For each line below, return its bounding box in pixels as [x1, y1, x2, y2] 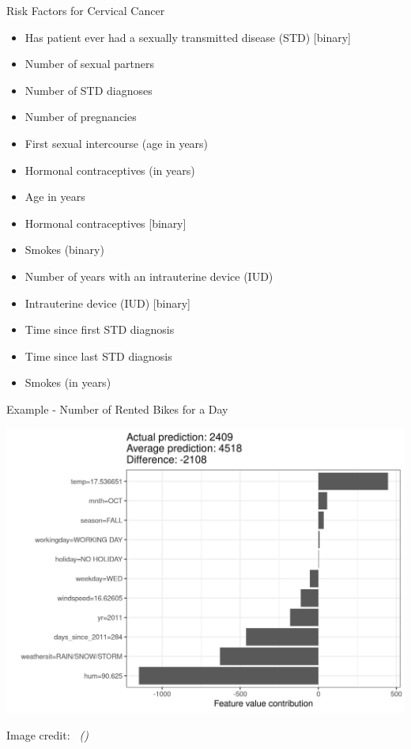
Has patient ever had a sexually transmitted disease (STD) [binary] [25, 28, 351, 45]
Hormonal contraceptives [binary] [25, 214, 187, 231]
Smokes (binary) [25, 241, 104, 258]
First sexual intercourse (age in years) [25, 134, 209, 151]
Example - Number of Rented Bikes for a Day [6, 400, 228, 417]
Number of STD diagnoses [25, 81, 153, 98]
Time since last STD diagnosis [25, 347, 172, 364]
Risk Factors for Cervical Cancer [6, 2, 165, 18]
